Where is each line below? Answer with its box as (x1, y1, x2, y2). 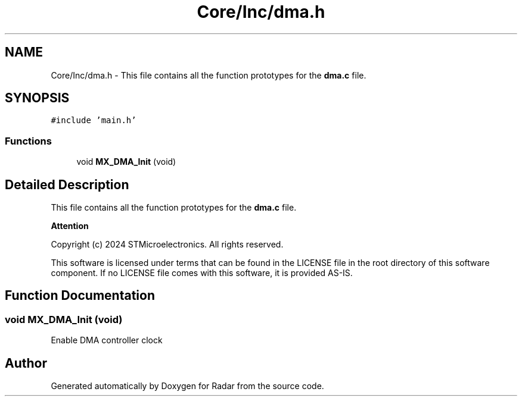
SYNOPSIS (5, 90, 70, 106)
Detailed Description (5, 177, 129, 192)
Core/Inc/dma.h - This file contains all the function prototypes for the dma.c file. (51, 70, 366, 80)
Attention (51, 221, 89, 231)
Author (5, 355, 47, 371)
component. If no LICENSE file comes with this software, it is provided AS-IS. (51, 268, 353, 278)
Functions (5, 134, 52, 147)
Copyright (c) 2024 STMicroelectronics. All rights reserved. (51, 239, 284, 250)
